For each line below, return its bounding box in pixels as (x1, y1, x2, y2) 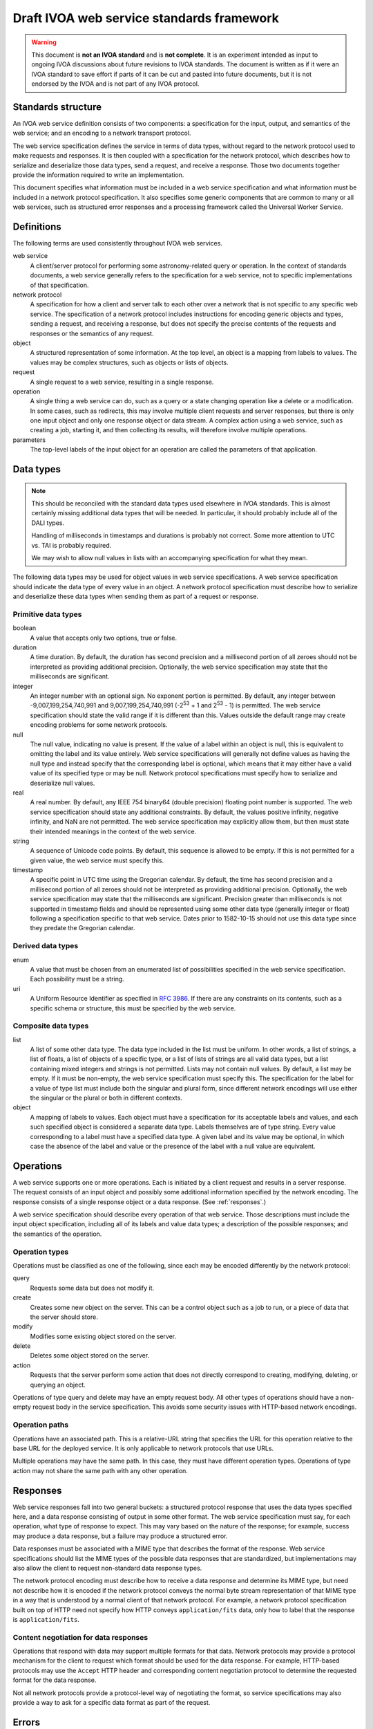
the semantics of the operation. (12, 1230, 102, 1238)
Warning (31, 38, 57, 46)
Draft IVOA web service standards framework (12, 10, 280, 26)
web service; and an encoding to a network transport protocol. (12, 129, 191, 138)
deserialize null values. (30, 779, 95, 787)
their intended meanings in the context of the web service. (30, 827, 197, 835)
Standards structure (12, 101, 102, 113)
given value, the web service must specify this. (30, 856, 164, 864)
